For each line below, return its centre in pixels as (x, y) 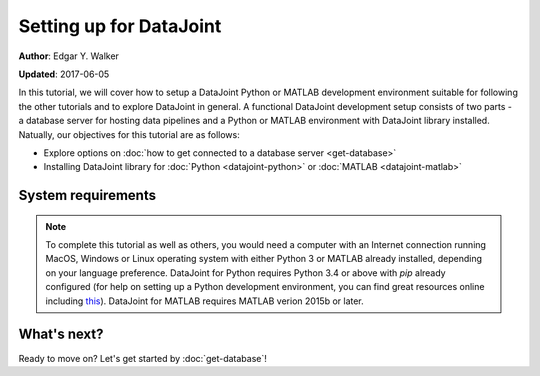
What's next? (61, 334)
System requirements (87, 195)
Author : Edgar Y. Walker (69, 56)
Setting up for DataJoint (120, 26)
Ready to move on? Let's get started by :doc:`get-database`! (142, 358)
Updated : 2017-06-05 (64, 74)
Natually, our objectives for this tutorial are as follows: (129, 134)
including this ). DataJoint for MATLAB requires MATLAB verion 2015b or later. (204, 301)
